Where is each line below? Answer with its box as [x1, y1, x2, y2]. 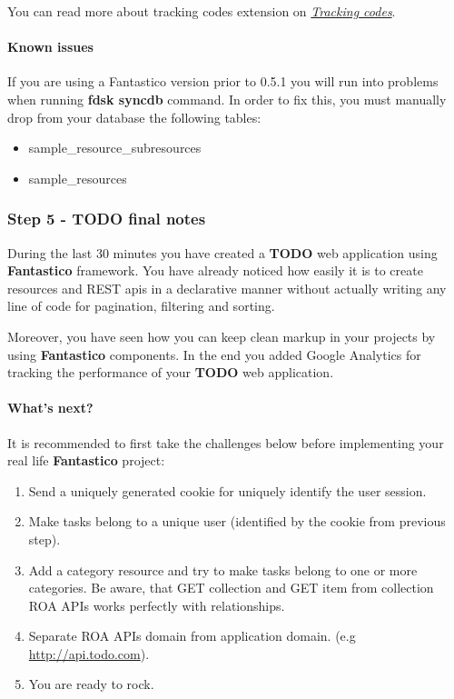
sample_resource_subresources [28, 138, 202, 157]
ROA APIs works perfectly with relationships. [28, 595, 285, 614]
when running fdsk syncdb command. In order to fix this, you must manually [7, 89, 447, 108]
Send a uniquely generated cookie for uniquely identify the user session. [28, 481, 427, 500]
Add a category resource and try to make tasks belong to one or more [28, 560, 418, 579]
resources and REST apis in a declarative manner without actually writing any [7, 278, 447, 297]
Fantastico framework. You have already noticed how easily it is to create [7, 261, 423, 280]
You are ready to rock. [28, 674, 154, 694]
